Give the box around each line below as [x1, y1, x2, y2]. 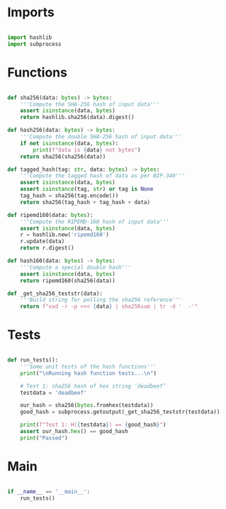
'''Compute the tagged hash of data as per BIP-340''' [20, 172, 186, 179]
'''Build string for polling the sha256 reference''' [20, 296, 182, 303]
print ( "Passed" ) [20, 434, 69, 442]
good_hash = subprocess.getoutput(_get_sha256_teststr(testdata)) [20, 408, 220, 415]
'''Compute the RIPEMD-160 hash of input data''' [20, 218, 170, 225]
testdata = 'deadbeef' [20, 389, 87, 396]
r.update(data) [20, 238, 65, 245]
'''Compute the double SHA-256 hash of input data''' [20, 133, 182, 140]
